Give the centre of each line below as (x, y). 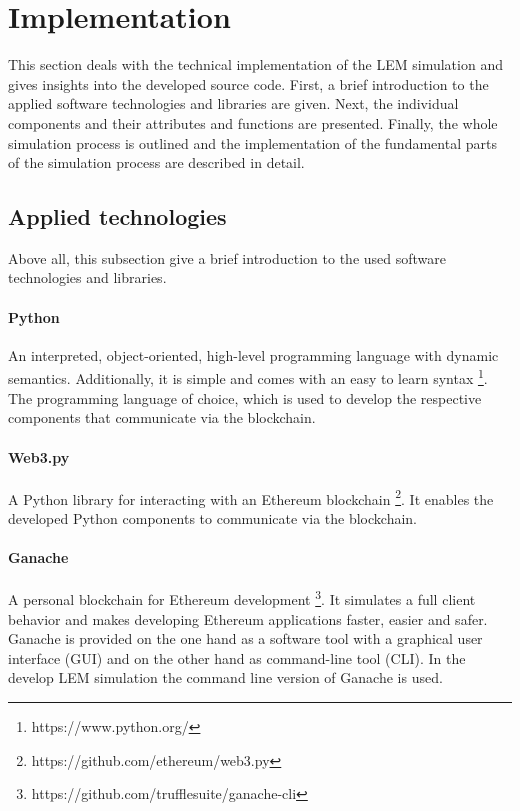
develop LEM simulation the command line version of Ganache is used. (225, 677)
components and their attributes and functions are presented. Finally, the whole (253, 122)
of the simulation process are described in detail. (156, 162)
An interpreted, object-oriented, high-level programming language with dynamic (253, 354)
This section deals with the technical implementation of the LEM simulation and (255, 64)
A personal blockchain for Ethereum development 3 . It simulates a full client (242, 597)
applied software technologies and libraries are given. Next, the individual (233, 103)
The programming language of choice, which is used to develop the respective (245, 397)
